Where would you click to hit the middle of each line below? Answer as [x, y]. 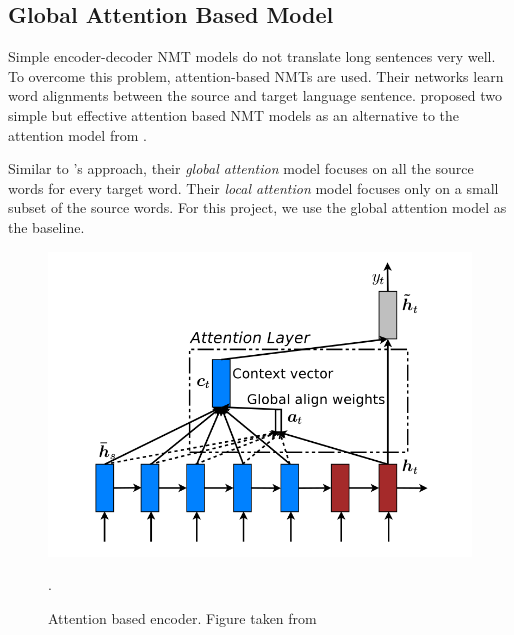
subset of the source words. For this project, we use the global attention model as [257, 207]
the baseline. [46, 226]
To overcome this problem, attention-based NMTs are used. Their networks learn [256, 75]
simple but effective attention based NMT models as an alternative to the [234, 114]
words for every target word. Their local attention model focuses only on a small [253, 187]
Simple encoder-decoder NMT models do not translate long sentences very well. [252, 56]
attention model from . [77, 134]
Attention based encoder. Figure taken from [182, 617]
